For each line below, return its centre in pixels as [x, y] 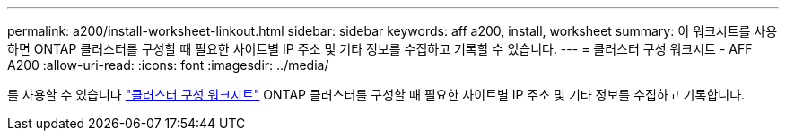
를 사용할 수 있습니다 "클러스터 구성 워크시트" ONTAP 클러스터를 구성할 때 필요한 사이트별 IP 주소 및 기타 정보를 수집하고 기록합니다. [376, 95]
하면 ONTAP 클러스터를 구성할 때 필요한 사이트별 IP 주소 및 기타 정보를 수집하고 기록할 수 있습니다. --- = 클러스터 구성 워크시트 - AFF [380, 49]
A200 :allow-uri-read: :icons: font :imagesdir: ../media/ [168, 65]
